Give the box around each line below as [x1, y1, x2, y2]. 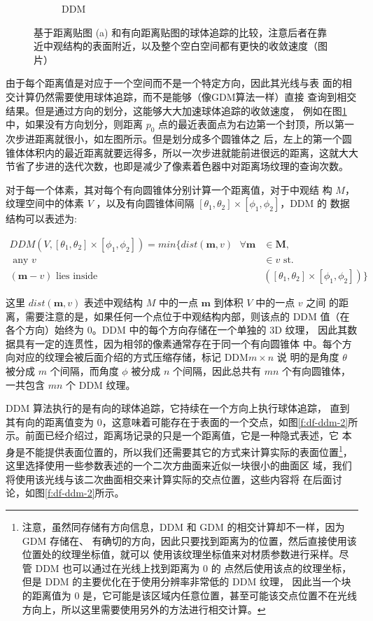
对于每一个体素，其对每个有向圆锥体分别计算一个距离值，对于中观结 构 [6, 182, 332, 197]
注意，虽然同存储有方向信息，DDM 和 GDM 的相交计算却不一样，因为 [22, 519, 345, 534]
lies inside [56, 271, 98, 281]
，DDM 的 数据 [280, 196, 350, 210]
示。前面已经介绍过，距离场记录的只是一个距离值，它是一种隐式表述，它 [6, 428, 339, 443]
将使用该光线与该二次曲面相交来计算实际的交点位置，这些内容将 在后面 [6, 471, 332, 486]
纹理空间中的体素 [6, 196, 84, 210]
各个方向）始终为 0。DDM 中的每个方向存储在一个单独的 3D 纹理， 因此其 [6, 322, 348, 337]
